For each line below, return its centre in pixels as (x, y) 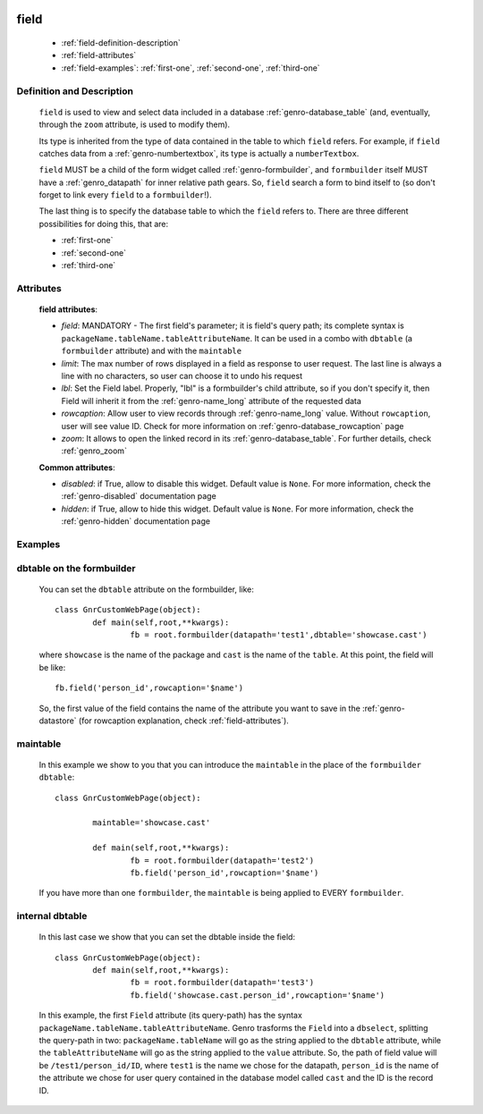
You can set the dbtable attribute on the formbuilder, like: (147, 589)
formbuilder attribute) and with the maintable (151, 351)
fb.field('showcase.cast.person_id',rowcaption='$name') (258, 995)
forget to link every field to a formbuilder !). (125, 195)
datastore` (58, 721)
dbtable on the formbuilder (76, 568)
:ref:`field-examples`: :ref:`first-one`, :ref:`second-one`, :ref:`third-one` (191, 68)
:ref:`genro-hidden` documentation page (136, 521)
